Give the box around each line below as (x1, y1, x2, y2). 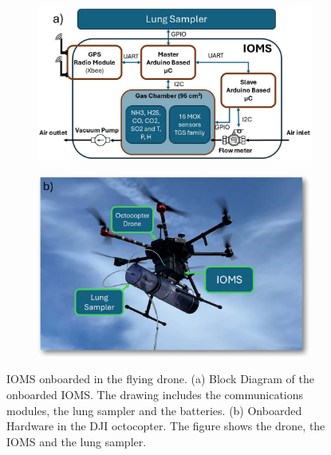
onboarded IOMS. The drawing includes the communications (6, 386, 304, 402)
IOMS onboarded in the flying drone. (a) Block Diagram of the (6, 370, 314, 387)
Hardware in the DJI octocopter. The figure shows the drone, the (6, 417, 325, 434)
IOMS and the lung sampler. (6, 433, 147, 449)
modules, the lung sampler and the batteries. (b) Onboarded (6, 402, 302, 418)
